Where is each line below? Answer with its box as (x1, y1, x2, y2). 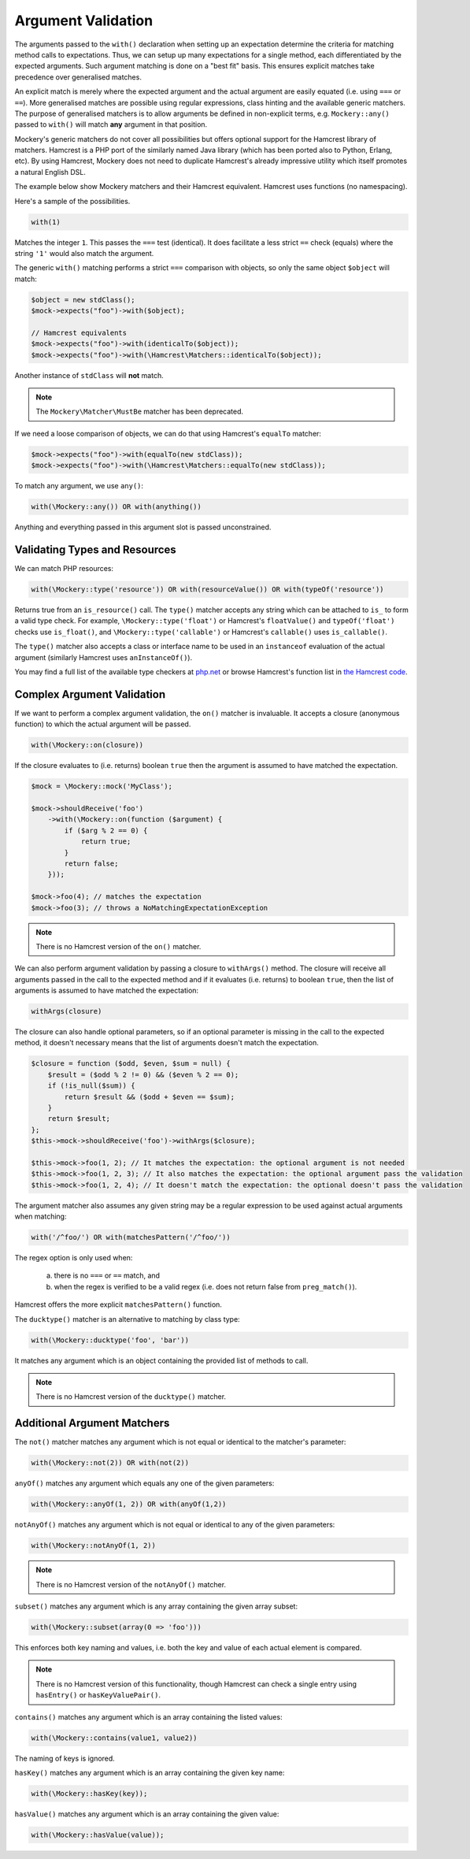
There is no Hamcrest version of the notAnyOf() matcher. (35, 1579, 227, 1589)
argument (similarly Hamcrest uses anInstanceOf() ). (14, 652, 193, 662)
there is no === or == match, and (54, 1271, 161, 1280)
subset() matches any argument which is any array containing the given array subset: (14, 1601, 298, 1611)
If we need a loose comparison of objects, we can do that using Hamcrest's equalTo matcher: (14, 429, 322, 438)
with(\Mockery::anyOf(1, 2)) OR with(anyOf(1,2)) (31, 1500, 227, 1508)
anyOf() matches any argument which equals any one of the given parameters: (14, 1479, 275, 1488)
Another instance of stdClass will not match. (14, 370, 165, 380)
